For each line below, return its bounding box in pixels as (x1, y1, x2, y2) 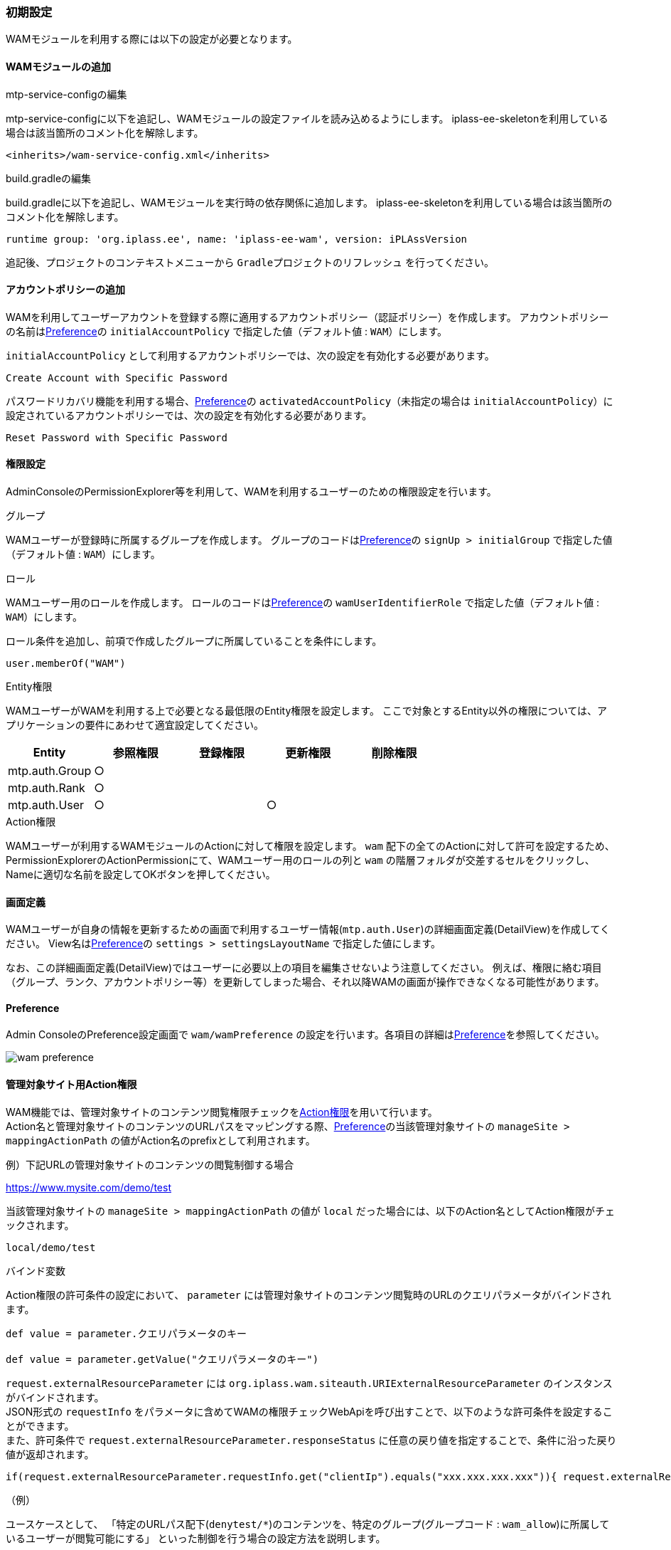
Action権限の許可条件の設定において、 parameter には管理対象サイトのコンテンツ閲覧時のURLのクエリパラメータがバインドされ (6, 1288, 611, 1301)
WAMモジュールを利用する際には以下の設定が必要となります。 (6, 33, 298, 46)
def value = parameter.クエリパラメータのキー (6, 1327, 247, 1339)
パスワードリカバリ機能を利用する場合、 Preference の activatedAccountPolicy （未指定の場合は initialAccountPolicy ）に (6, 394, 613, 407)
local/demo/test (6, 1241, 96, 1253)
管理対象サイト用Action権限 (6, 1078, 137, 1091)
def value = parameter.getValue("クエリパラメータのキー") (6, 1353, 319, 1365)
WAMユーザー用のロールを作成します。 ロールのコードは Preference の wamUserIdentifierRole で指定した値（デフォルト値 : (6, 596, 600, 609)
